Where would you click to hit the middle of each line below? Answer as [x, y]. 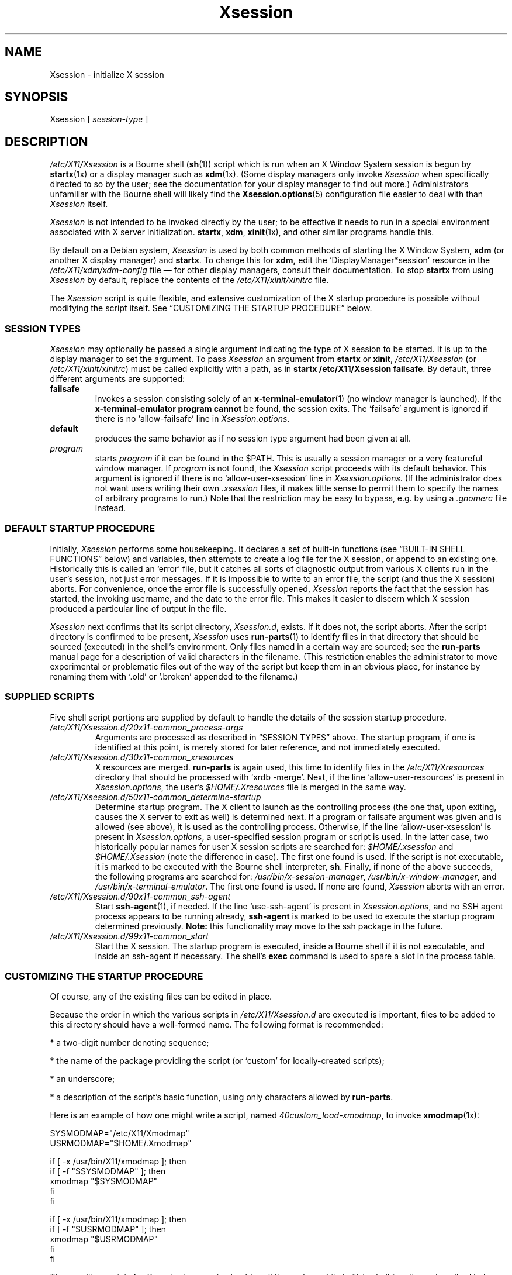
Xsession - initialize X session [107, 74]
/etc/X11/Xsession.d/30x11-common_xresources [142, 757]
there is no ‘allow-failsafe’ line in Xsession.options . [192, 419]
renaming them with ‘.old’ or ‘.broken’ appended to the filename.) [174, 676]
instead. [110, 508]
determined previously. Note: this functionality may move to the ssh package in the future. [269, 926]
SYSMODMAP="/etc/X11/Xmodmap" [120, 1133]
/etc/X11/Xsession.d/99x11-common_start [129, 936]
